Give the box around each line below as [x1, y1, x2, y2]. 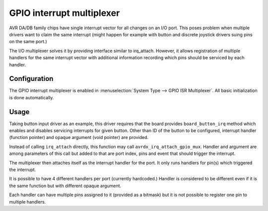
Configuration [9, 74, 54, 83]
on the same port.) [9, 39, 47, 45]
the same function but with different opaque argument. [9, 183, 122, 189]
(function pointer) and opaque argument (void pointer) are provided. [9, 135, 149, 141]
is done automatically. [9, 94, 54, 100]
